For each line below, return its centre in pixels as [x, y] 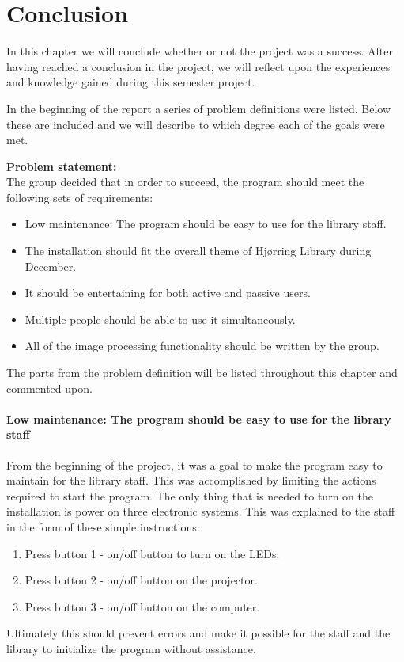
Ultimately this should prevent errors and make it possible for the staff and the [198, 633]
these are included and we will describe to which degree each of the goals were [196, 124]
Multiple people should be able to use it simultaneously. [160, 319]
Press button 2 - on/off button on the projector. [141, 580]
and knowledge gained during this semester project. [131, 82]
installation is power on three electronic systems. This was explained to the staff [201, 511]
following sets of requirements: [80, 197]
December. [51, 266]
